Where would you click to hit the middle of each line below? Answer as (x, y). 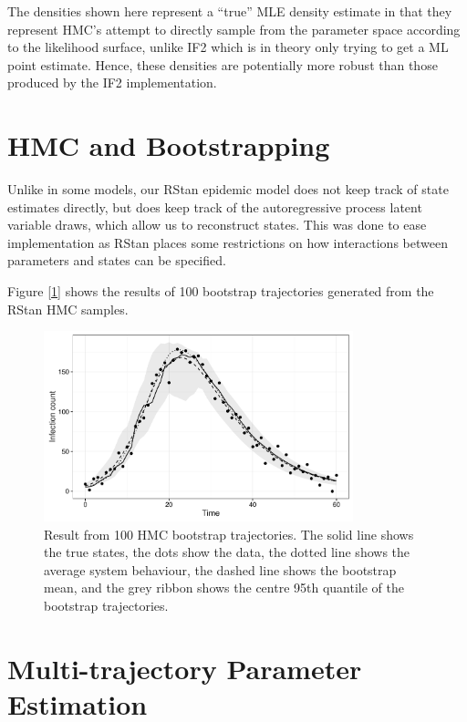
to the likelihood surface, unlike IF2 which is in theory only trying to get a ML (228, 47)
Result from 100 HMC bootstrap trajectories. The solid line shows (229, 534)
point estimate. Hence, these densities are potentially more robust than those (223, 64)
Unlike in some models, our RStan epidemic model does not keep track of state (228, 189)
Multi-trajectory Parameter (185, 668)
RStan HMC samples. (68, 309)
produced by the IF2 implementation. (112, 83)
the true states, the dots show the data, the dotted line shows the (227, 552)
